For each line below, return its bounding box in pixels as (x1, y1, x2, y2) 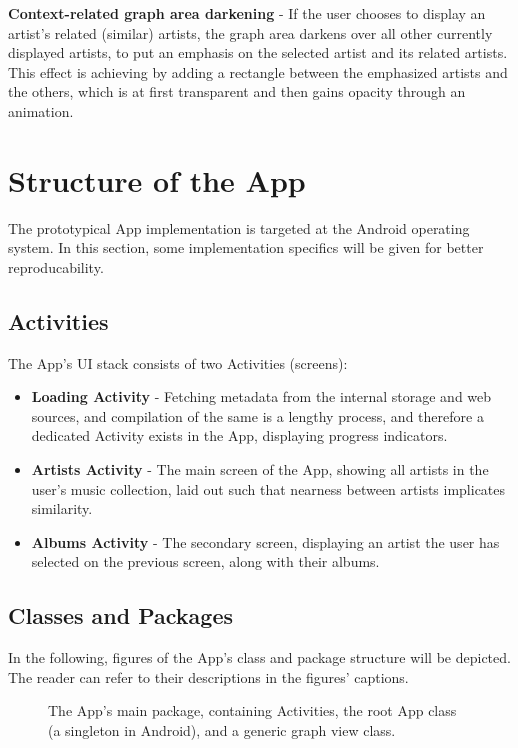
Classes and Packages (8, 600, 234, 631)
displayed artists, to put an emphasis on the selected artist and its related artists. (8, 42, 508, 63)
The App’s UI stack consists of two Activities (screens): (8, 352, 348, 373)
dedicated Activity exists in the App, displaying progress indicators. (31, 425, 448, 446)
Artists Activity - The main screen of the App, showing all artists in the (31, 459, 489, 480)
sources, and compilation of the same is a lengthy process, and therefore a (31, 405, 484, 426)
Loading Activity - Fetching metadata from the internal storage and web (31, 386, 492, 407)
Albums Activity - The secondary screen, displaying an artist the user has (31, 531, 500, 552)
